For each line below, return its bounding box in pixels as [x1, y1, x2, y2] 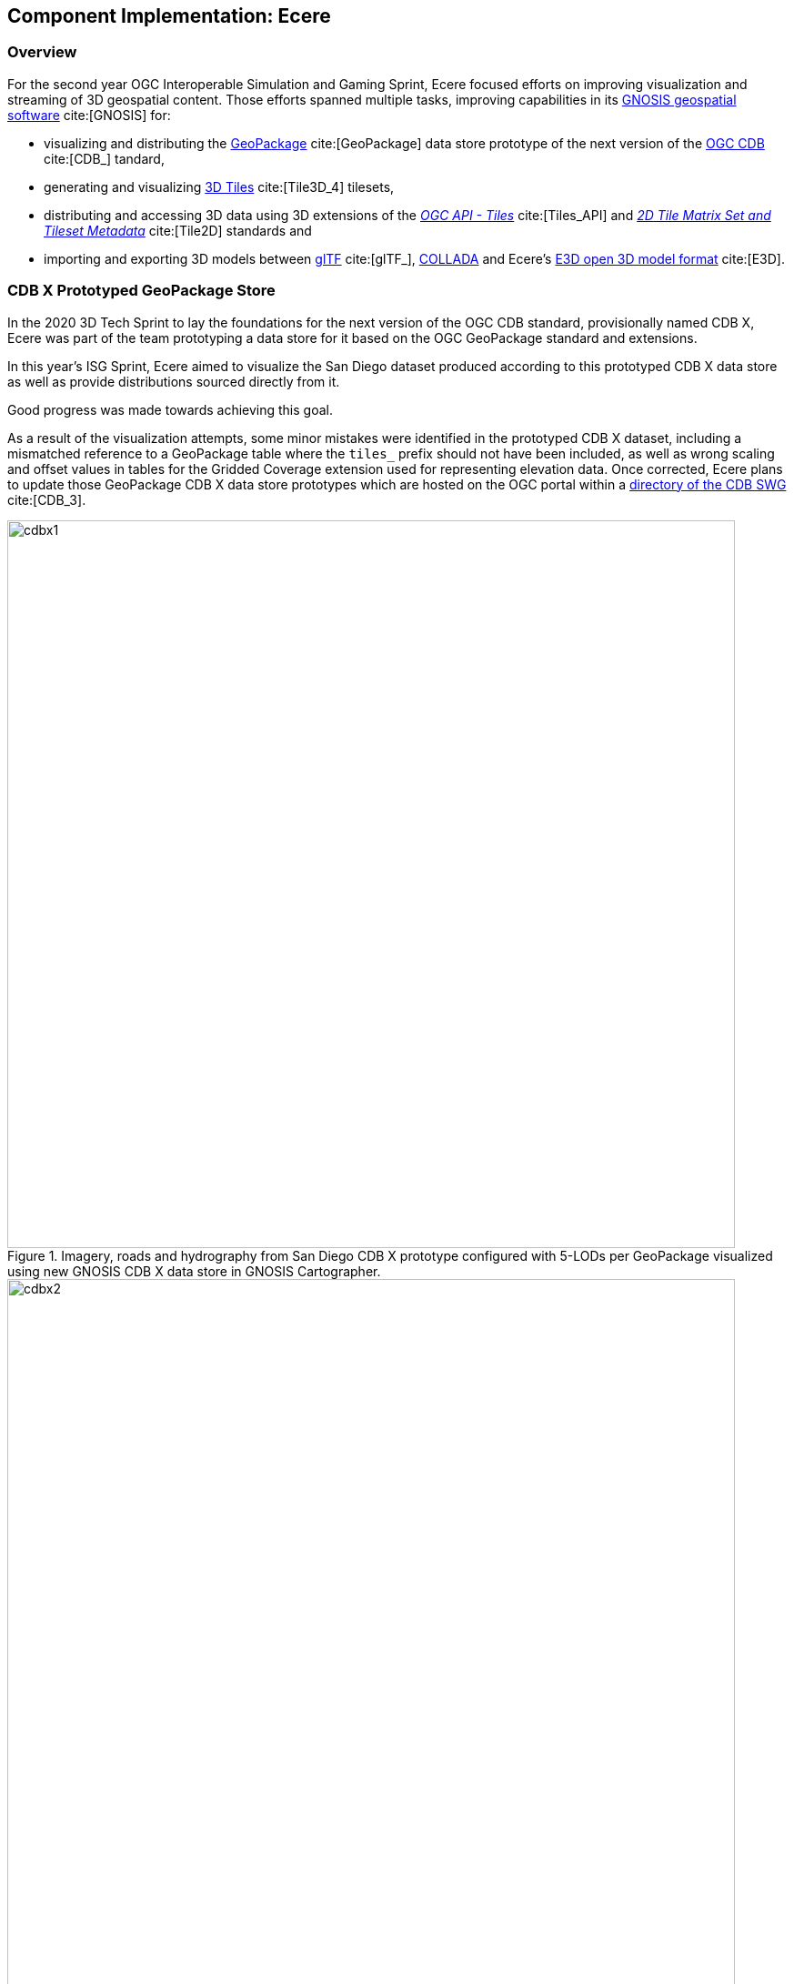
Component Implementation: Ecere [7, 5, 331, 27]
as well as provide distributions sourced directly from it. [7, 373, 340, 389]
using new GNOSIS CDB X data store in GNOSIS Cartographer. [7, 1263, 381, 1279]
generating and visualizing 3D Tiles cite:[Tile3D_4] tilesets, [44, 178, 395, 195]
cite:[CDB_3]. [7, 491, 86, 508]
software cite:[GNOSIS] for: [7, 106, 171, 123]
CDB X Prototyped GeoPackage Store [7, 281, 276, 300]
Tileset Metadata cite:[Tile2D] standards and [44, 222, 312, 238]
